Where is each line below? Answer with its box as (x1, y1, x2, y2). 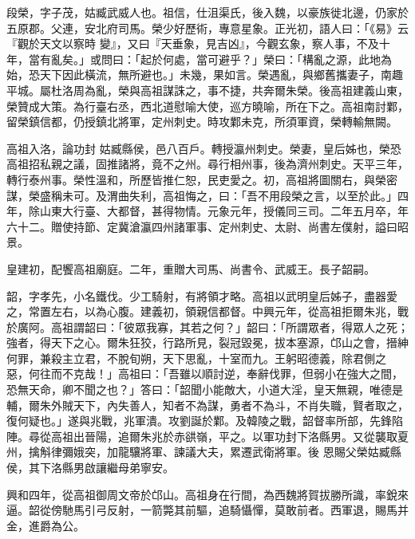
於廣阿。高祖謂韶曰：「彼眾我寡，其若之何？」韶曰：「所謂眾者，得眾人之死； (6, 318, 409, 335)
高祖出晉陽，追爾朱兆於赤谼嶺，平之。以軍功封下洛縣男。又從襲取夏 (50, 427, 409, 444)
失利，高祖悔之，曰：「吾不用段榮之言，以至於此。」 (128, 187, 397, 203)
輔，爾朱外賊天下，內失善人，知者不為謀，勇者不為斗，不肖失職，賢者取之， (6, 396, 409, 413)
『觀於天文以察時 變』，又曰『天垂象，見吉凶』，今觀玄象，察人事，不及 (6, 35, 379, 52)
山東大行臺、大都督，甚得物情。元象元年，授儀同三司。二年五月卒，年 (39, 203, 409, 219)
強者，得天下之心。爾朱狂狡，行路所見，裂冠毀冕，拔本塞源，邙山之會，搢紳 (6, 334, 409, 351)
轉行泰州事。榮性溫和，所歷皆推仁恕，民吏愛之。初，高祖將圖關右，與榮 (6, 171, 386, 187)
